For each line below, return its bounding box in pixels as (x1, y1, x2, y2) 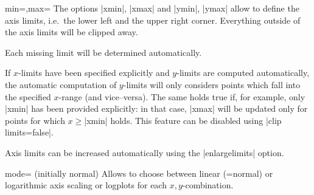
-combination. (182, 179, 234, 191)
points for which (5, 114, 65, 126)
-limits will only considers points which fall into (123, 78, 301, 91)
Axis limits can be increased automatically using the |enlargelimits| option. (5, 146, 284, 159)
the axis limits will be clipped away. (5, 26, 138, 38)
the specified (5, 90, 51, 103)
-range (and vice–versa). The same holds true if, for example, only (58, 90, 305, 103)
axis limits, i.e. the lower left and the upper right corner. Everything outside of (5, 13, 301, 26)
